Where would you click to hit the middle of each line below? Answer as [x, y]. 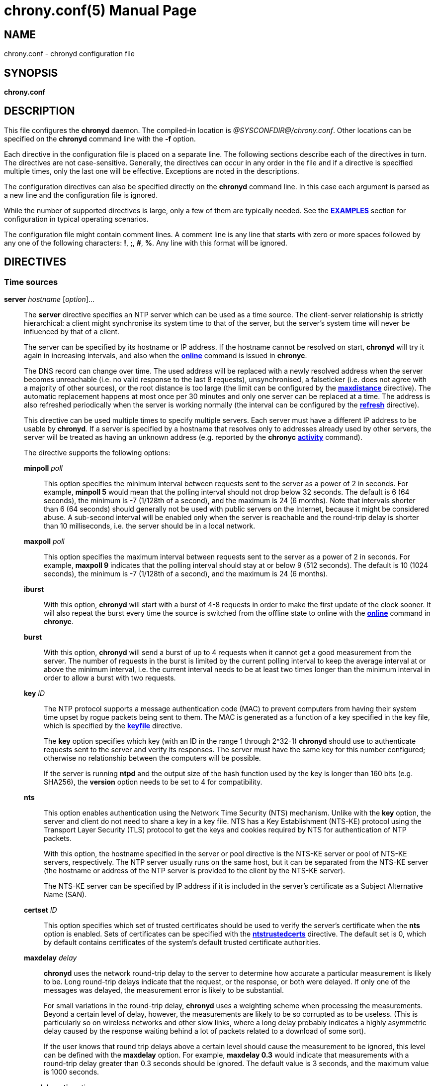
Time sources [31, 282]
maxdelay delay [50, 958]
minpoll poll [43, 468]
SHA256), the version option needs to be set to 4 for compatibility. [153, 782]
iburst [34, 589]
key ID [35, 693]
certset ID [41, 910]
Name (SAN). [65, 895]
